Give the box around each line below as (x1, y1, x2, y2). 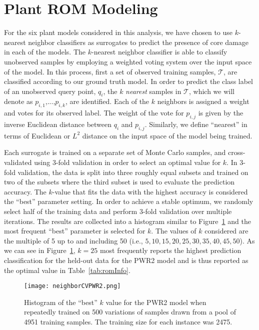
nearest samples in (125, 85, 181, 96)
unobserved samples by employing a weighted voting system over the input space (4, 56, 252, 66)
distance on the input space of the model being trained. (82, 130, 252, 140)
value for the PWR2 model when (105, 296, 206, 307)
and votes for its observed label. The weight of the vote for (4, 107, 184, 118)
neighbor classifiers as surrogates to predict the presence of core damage (28, 36, 248, 47)
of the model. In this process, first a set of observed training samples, (4, 66, 216, 76)
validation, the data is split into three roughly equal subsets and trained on (17, 166, 248, 177)
